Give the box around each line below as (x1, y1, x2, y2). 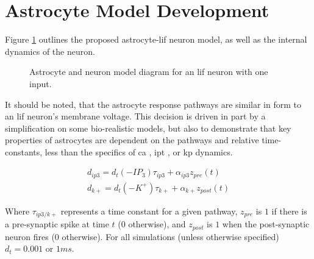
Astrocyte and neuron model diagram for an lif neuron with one (29, 65, 268, 78)
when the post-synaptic (222, 218, 310, 230)
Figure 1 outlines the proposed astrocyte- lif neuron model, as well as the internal (5, 33, 307, 46)
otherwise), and (128, 218, 186, 230)
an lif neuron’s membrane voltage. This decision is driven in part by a (5, 110, 266, 122)
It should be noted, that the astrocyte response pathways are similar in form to (5, 98, 301, 110)
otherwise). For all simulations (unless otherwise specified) (62, 230, 279, 243)
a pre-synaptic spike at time (5, 218, 109, 230)
